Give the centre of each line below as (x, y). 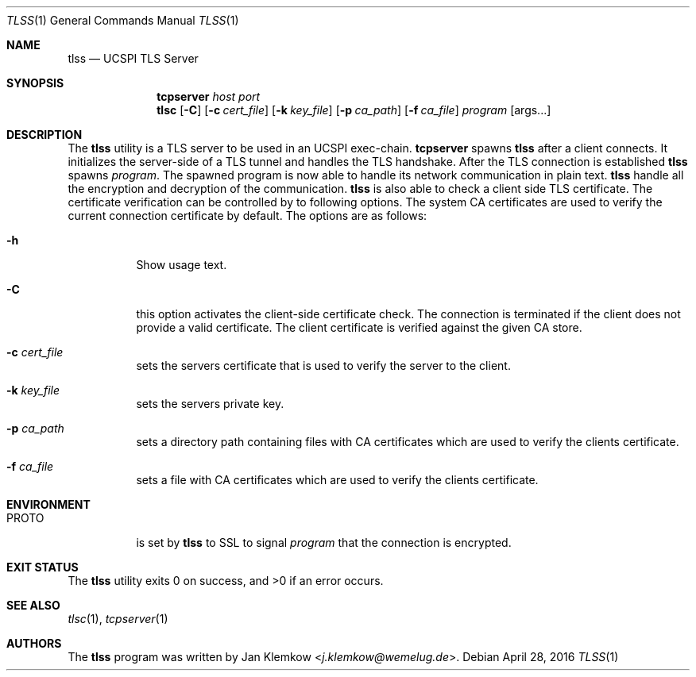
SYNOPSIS (35, 83)
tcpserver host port (209, 96)
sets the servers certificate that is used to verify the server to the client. (323, 365)
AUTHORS (34, 643)
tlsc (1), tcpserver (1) (118, 619)
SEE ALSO (33, 605)
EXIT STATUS (43, 567)
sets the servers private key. (210, 404)
